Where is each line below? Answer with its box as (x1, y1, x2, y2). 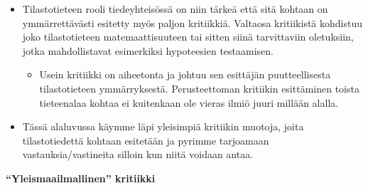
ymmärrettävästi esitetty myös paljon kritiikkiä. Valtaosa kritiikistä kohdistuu (22, 15, 363, 30)
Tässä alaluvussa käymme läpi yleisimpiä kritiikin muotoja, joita (22, 119, 304, 134)
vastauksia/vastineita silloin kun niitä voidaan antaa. (22, 147, 254, 162)
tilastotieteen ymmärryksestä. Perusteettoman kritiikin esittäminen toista (39, 80, 359, 95)
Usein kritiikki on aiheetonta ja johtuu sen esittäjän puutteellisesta (39, 67, 331, 82)
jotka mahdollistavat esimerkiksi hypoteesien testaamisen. (22, 43, 274, 58)
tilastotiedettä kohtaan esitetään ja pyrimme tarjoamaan (22, 132, 269, 147)
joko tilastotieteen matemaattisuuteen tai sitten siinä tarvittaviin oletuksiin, (22, 29, 354, 44)
